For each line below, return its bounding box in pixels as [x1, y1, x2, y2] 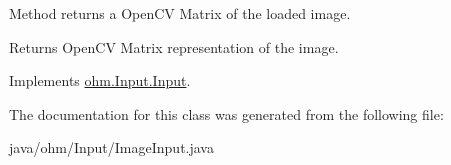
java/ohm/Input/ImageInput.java [9, 137, 214, 158]
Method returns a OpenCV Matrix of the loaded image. [9, 3, 351, 23]
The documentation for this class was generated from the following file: [9, 103, 444, 124]
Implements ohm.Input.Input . [9, 70, 191, 91]
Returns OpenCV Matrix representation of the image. [9, 36, 339, 57]
